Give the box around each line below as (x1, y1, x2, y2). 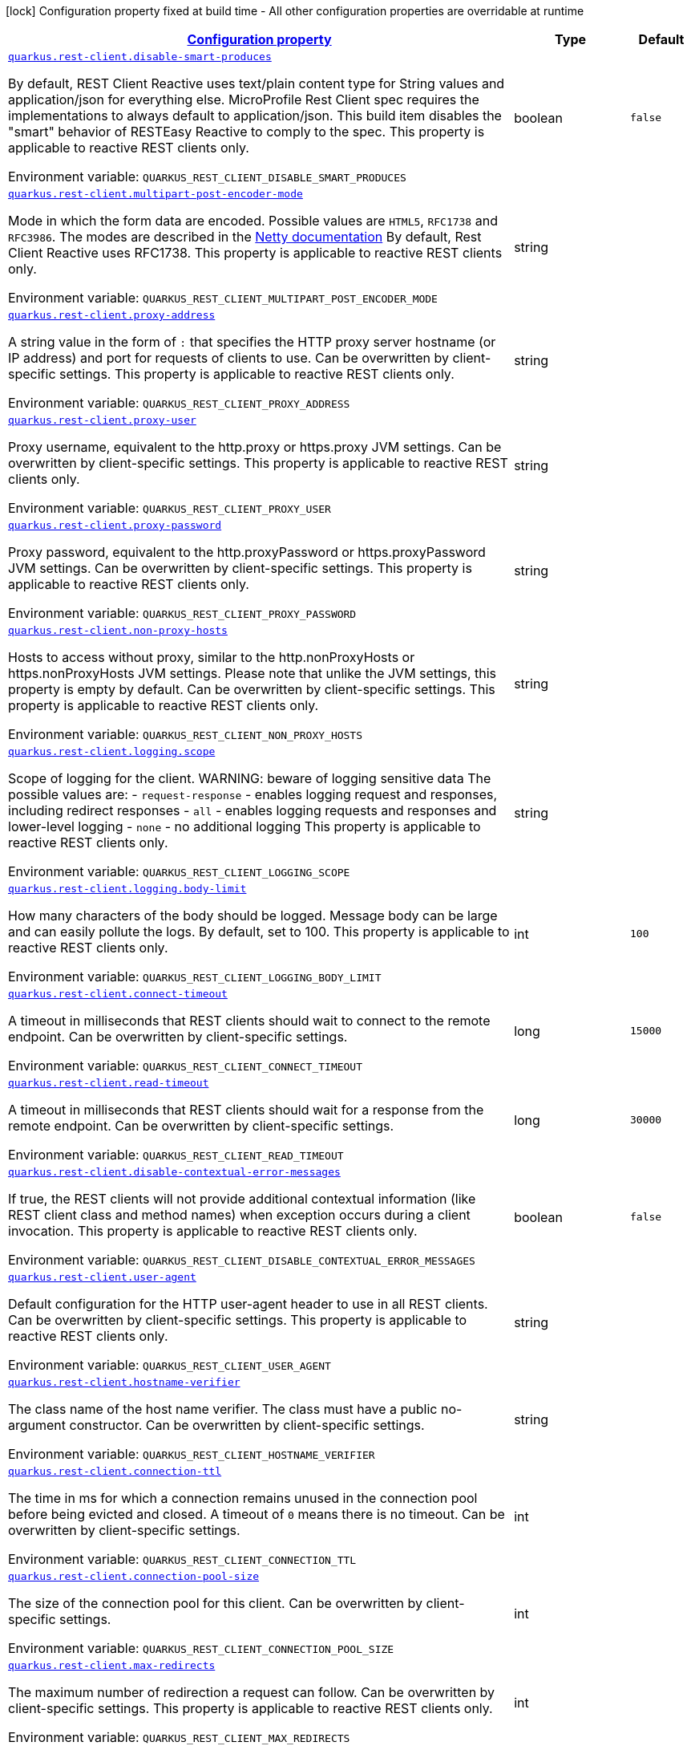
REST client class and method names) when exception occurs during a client (8, 1207, 471, 1223)
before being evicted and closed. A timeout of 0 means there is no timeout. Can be (8, 1506, 505, 1522)
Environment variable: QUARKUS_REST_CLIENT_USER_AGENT (8, 1357, 331, 1373)
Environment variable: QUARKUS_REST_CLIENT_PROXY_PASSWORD (8, 605, 357, 621)
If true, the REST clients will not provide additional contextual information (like (8, 1191, 476, 1207)
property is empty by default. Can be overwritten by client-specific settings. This (8, 681, 495, 697)
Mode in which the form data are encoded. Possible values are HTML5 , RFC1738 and (8, 213, 498, 229)
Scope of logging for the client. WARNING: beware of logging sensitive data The (8, 770, 491, 786)
